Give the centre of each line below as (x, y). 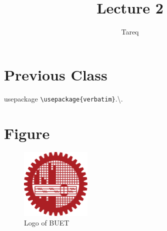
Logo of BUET (47, 223)
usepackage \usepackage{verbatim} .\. (63, 98)
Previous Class (56, 74)
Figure (27, 133)
